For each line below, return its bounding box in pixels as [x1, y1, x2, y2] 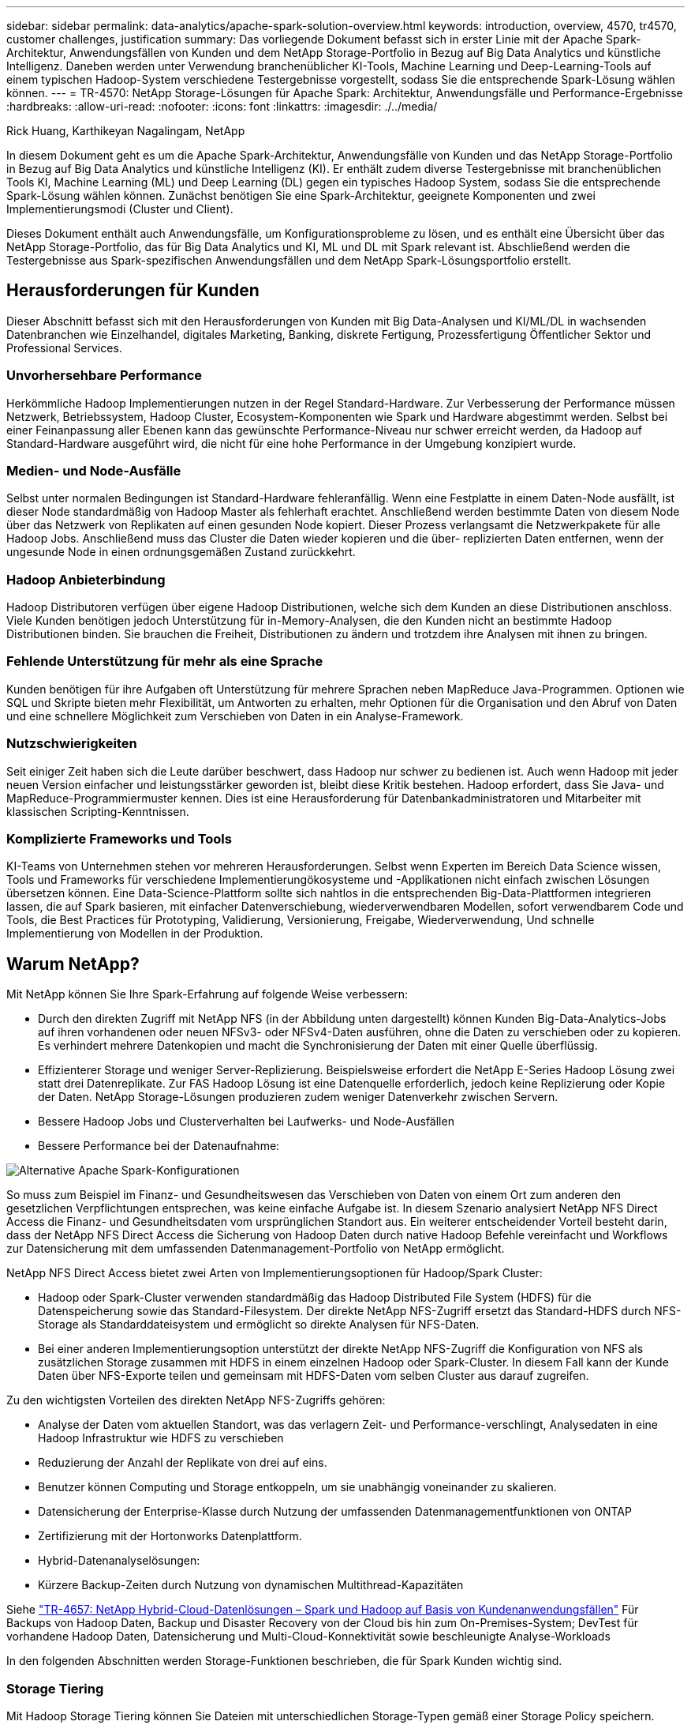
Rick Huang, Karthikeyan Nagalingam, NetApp [6, 124, 245, 137]
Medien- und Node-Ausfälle [6, 462, 181, 479]
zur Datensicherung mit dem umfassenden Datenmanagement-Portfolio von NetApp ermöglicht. [6, 1242, 505, 1256]
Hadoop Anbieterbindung [6, 571, 166, 588]
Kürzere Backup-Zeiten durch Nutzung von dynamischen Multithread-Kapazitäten [38, 1578, 464, 1592]
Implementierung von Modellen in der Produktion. [6, 926, 263, 941]
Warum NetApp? [6, 953, 140, 974]
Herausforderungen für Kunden [6, 280, 260, 301]
